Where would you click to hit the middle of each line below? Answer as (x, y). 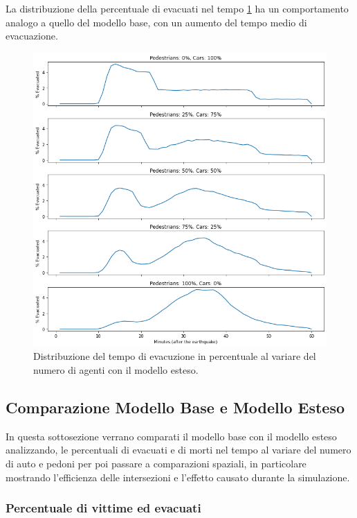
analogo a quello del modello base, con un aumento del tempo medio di (156, 22)
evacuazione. (32, 36)
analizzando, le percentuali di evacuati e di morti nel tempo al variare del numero (178, 450)
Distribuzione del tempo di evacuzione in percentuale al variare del (175, 356)
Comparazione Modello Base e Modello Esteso (175, 407)
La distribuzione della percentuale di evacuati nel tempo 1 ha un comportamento (177, 8)
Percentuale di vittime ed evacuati (103, 508)
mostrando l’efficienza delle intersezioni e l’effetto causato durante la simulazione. (178, 477)
